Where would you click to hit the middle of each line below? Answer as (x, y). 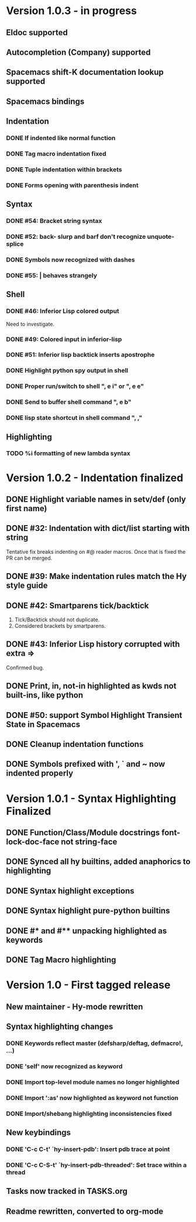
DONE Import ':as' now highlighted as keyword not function (92, 1098)
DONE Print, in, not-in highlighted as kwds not (91, 686)
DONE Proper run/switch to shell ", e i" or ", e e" (75, 387)
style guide (27, 586)
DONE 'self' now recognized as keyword (64, 1066)
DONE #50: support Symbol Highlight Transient (94, 715)
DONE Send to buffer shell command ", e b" (69, 402)
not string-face (89, 842)
